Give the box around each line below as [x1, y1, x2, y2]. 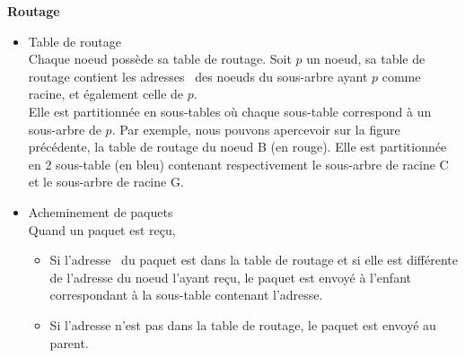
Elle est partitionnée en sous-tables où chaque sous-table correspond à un [28, 101, 432, 120]
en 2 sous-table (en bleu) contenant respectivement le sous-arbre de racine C [28, 154, 449, 173]
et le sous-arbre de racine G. [28, 172, 184, 191]
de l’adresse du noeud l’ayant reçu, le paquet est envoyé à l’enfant [49, 267, 411, 286]
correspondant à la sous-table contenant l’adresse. [49, 285, 323, 304]
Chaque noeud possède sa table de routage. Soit [28, 49, 292, 68]
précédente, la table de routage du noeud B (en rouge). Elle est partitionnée [28, 137, 447, 156]
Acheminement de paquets [28, 202, 173, 221]
